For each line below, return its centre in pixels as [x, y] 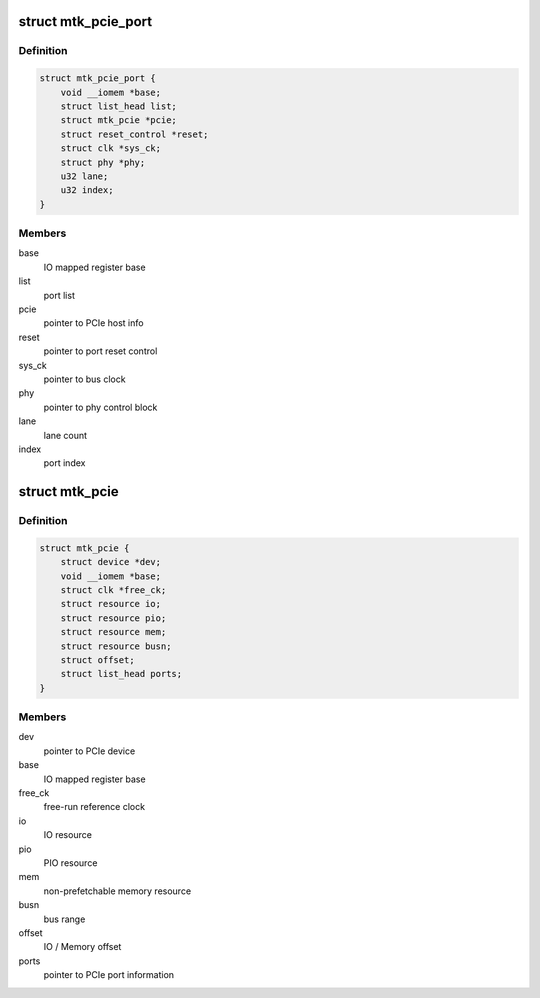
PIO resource [70, 863]
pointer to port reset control [100, 351]
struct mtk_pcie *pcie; [118, 120]
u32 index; [87, 190]
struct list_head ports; [121, 674]
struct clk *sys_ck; [111, 148]
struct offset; [97, 659]
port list [59, 295]
